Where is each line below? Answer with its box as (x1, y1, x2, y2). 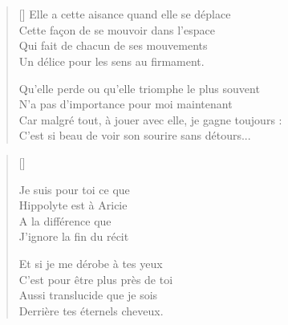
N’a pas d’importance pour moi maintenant (18, 95, 233, 112)
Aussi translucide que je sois (18, 286, 158, 303)
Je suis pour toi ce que (18, 181, 130, 197)
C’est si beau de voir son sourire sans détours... (18, 127, 251, 144)
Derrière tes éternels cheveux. (18, 302, 164, 319)
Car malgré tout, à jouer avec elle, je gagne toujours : (18, 111, 282, 128)
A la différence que (18, 212, 112, 229)
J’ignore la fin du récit (18, 228, 129, 245)
